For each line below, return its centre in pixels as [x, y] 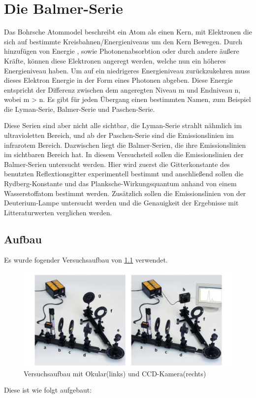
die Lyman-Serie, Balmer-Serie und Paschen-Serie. [80, 109]
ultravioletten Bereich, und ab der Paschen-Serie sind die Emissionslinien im [119, 135]
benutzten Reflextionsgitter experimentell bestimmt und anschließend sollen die [124, 174]
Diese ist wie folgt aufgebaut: [48, 390]
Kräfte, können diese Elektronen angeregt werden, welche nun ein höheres [115, 60]
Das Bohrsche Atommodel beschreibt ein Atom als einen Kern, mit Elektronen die [128, 32]
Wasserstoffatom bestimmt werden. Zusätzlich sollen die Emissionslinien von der [125, 193]
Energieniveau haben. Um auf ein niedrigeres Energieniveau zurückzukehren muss [127, 70]
